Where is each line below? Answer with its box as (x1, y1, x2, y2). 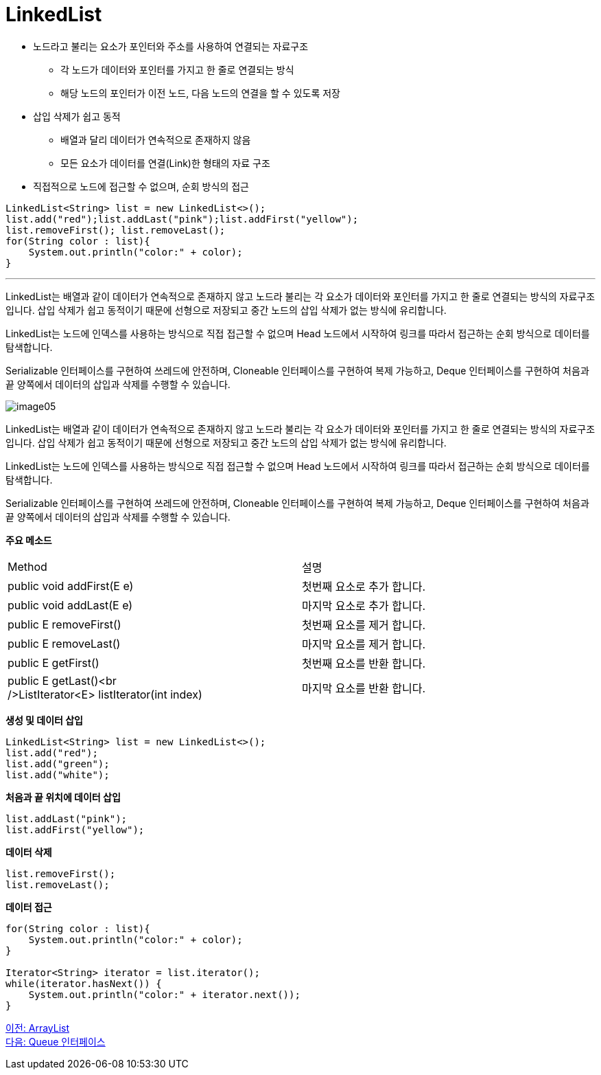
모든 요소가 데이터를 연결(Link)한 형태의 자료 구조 (60, 157, 270, 169)
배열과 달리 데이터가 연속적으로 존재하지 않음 (60, 133, 251, 146)
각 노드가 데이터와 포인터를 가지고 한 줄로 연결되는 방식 (60, 63, 294, 76)
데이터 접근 (5, 901, 52, 913)
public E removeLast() (8, 636, 121, 650)
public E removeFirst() (8, 617, 121, 631)
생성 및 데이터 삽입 (5, 714, 83, 726)
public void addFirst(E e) (8, 578, 134, 593)
